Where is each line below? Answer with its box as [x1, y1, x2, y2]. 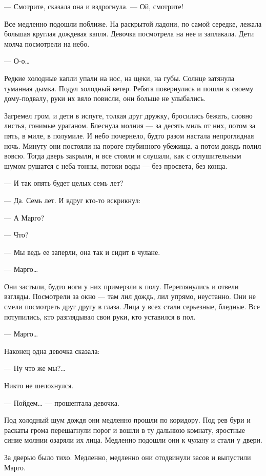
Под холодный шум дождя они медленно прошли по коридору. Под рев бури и [4, 414, 251, 425]
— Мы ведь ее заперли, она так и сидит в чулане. [4, 246, 160, 257]
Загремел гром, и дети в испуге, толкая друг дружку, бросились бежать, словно [4, 110, 253, 121]
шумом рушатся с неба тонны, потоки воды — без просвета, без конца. [4, 160, 228, 171]
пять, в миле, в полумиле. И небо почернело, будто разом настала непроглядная [4, 130, 254, 141]
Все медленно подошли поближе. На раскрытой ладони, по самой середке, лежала [4, 18, 262, 29]
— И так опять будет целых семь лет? [4, 177, 124, 188]
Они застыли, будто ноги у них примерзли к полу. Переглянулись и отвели [4, 281, 239, 291]
